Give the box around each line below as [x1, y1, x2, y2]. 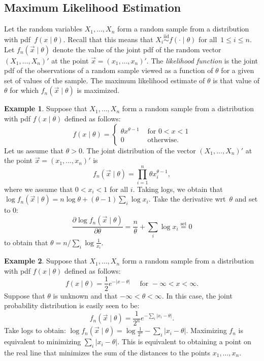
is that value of [213, 75, 260, 85]
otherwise [147, 136, 177, 144]
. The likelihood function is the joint [146, 55, 258, 65]
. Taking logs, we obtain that [133, 183, 223, 194]
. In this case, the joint [161, 290, 233, 301]
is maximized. [77, 85, 120, 95]
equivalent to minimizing [4, 336, 81, 347]
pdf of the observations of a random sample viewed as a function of [4, 65, 213, 76]
